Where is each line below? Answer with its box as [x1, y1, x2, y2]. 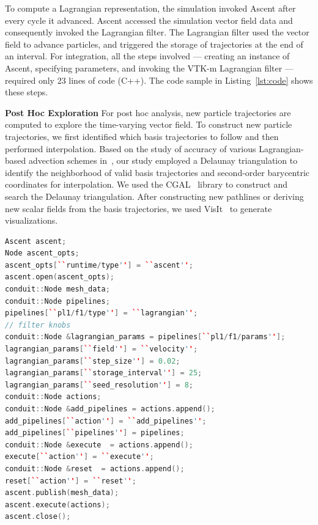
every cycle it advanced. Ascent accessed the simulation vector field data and [5, 13, 293, 26]
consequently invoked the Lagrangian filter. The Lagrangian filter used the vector [5, 26, 309, 39]
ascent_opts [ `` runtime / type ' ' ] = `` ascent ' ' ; [5, 260, 194, 270]
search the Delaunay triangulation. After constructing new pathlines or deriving [5, 189, 304, 202]
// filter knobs [5, 320, 71, 329]
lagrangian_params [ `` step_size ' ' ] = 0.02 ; [5, 356, 180, 365]
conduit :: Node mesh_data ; [5, 285, 110, 294]
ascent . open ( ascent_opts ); [5, 273, 115, 282]
